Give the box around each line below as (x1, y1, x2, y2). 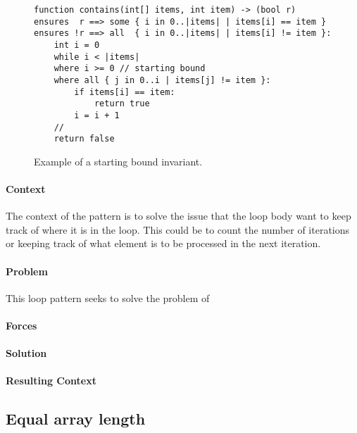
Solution (6, 346, 47, 360)
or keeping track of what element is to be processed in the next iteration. (6, 236, 321, 251)
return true (94, 99, 150, 109)
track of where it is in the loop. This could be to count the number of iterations (6, 222, 350, 237)
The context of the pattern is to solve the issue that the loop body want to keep (6, 208, 351, 223)
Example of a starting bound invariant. (34, 153, 203, 168)
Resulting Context (6, 373, 96, 388)
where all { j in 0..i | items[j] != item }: (54, 75, 271, 85)
